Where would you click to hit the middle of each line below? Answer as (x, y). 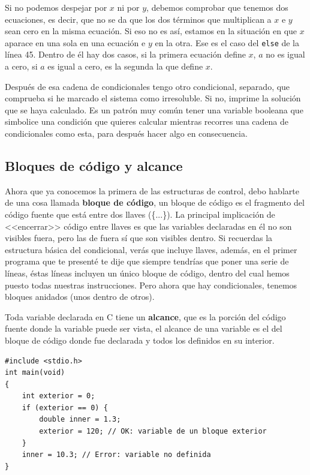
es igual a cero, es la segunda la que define (125, 66)
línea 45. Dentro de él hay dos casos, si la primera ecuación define (125, 54)
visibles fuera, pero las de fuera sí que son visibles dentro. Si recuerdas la (139, 238)
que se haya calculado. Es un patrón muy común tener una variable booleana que (154, 109)
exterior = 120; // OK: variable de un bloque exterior (153, 432)
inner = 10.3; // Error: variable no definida (116, 455)
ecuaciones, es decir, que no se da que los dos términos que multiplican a (138, 19)
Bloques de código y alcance (94, 165)
